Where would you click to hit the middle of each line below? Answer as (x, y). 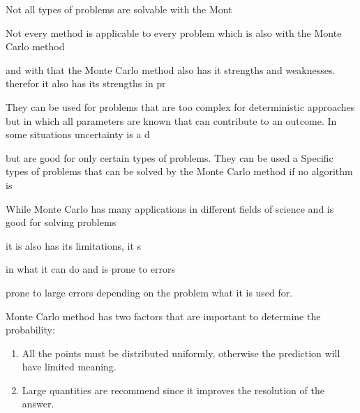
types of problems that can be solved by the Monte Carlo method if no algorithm (179, 171)
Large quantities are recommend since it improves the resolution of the (173, 390)
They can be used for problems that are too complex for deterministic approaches (180, 106)
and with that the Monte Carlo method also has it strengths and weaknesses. (171, 69)
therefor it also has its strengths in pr (86, 83)
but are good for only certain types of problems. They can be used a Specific (170, 157)
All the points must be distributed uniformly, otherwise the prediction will (181, 353)
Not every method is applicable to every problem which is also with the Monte (174, 32)
